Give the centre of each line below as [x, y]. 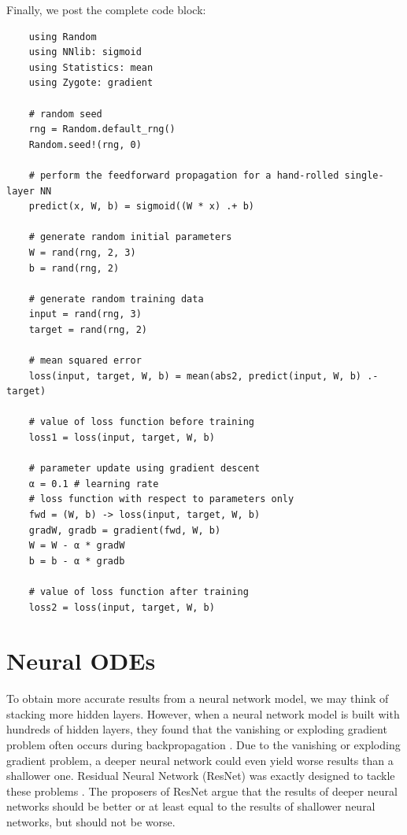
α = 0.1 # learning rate [94, 484]
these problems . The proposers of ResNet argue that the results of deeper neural [202, 791]
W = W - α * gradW [77, 546]
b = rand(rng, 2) [74, 268]
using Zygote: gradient [91, 83]
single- [364, 175]
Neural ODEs [81, 661]
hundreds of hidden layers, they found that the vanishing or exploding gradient [197, 729]
